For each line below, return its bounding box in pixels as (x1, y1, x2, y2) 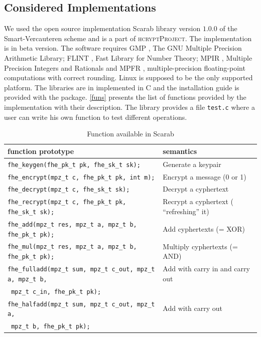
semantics (163, 145, 197, 156)
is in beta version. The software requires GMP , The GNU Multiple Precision (4, 43, 242, 53)
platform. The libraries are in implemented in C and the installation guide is (4, 82, 239, 92)
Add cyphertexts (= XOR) (163, 223, 245, 234)
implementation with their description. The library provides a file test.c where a (4, 101, 255, 112)
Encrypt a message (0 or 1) (163, 171, 246, 182)
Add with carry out (163, 303, 223, 313)
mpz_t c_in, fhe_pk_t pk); (11, 288, 101, 295)
